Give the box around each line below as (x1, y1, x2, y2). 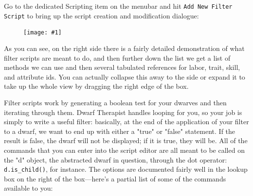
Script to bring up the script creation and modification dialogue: (4, 10, 199, 20)
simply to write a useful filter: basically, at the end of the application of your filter (4, 116, 249, 127)
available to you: (4, 183, 53, 193)
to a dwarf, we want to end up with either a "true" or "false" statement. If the (4, 126, 235, 136)
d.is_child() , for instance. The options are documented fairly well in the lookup (4, 164, 248, 174)
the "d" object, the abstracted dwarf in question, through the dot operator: (4, 154, 227, 164)
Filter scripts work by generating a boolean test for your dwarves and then (4, 97, 227, 107)
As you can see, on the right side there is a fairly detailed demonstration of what (4, 43, 245, 53)
